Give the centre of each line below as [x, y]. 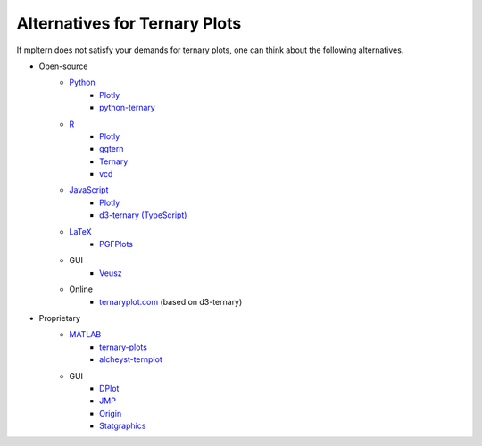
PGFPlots [116, 244]
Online [81, 289]
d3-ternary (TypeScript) [143, 215]
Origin [111, 413]
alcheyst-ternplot [131, 359]
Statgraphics [123, 426]
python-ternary [127, 108]
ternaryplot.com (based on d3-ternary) [171, 301]
